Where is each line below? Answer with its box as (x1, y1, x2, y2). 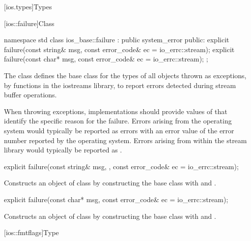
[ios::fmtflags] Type (4, 227, 59, 238)
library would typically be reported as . (4, 145, 122, 155)
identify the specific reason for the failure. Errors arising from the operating (4, 116, 232, 126)
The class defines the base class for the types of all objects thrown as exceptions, (4, 70, 247, 80)
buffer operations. (4, 90, 57, 100)
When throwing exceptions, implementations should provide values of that (4, 106, 227, 116)
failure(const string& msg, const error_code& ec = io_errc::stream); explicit (4, 44, 235, 54)
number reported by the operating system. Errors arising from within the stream (4, 135, 247, 145)
